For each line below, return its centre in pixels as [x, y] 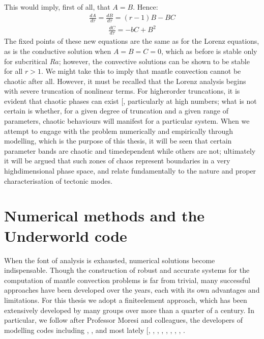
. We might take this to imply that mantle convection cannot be [141, 71]
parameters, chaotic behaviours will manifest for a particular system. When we [127, 121]
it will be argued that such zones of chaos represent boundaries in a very [117, 161]
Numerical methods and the [105, 216]
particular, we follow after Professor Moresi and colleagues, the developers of [124, 320]
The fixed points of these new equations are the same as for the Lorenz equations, [132, 41]
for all [13, 71]
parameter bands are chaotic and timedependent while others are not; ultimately [130, 150]
